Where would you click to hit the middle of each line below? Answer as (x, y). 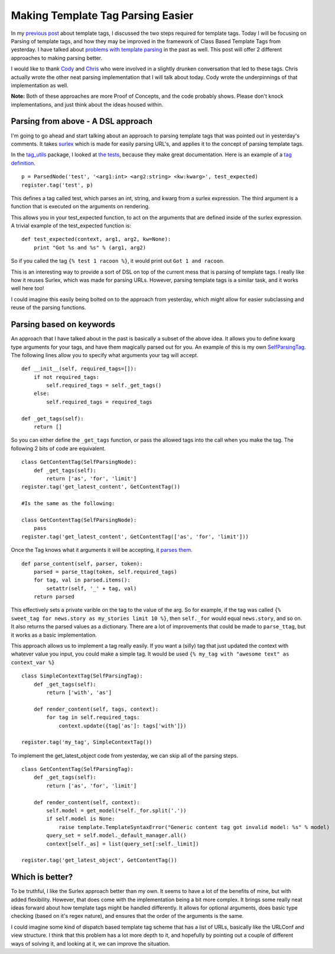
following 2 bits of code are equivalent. (58, 448)
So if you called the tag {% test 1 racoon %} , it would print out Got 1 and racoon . (118, 261)
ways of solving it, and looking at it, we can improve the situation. (90, 943)
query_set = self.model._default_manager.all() (116, 836)
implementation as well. (40, 85)
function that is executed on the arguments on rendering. (80, 207)
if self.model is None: (81, 819)
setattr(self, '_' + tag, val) (92, 588)
